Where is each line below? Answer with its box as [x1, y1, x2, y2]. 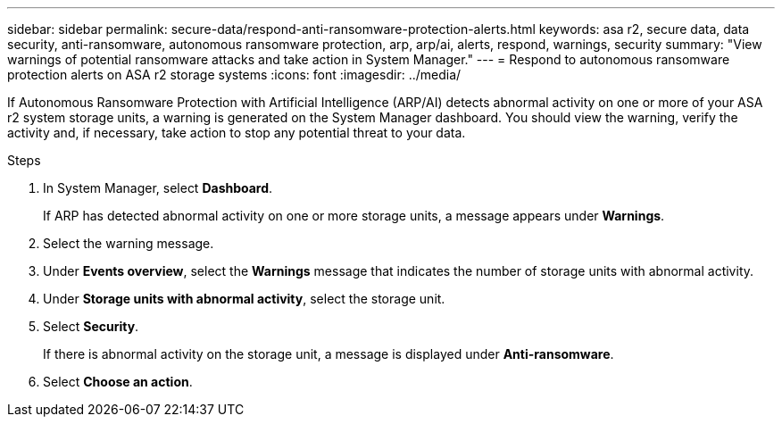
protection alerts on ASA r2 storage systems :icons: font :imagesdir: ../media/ [7, 67, 462, 82]
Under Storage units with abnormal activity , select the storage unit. [43, 291, 445, 306]
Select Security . [43, 319, 139, 334]
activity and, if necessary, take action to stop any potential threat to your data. [7, 125, 466, 140]
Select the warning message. [43, 236, 214, 251]
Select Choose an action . [43, 374, 193, 389]
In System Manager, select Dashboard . [43, 180, 273, 195]
